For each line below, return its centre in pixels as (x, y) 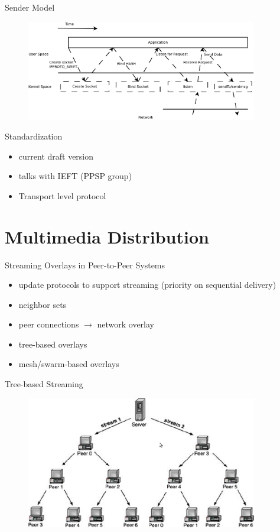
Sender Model (30, 7)
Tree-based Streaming (44, 384)
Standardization (34, 136)
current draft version (56, 156)
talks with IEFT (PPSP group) (75, 176)
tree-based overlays (53, 344)
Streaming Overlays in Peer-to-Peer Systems (85, 265)
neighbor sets (43, 304)
